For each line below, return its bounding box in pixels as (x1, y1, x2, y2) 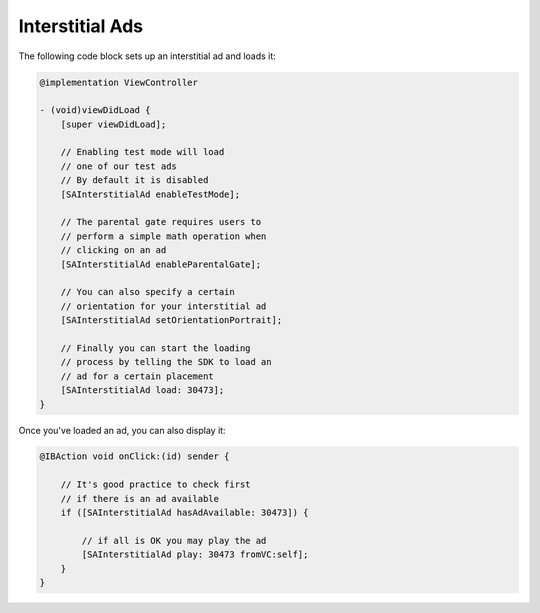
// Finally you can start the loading (60, 342, 251, 354)
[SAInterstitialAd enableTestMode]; (60, 188, 240, 200)
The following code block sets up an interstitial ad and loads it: (18, 50, 277, 62)
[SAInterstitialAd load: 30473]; (60, 385, 225, 396)
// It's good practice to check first (60, 479, 251, 490)
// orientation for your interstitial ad (60, 300, 267, 312)
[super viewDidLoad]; (60, 118, 167, 130)
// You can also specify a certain (60, 286, 235, 298)
